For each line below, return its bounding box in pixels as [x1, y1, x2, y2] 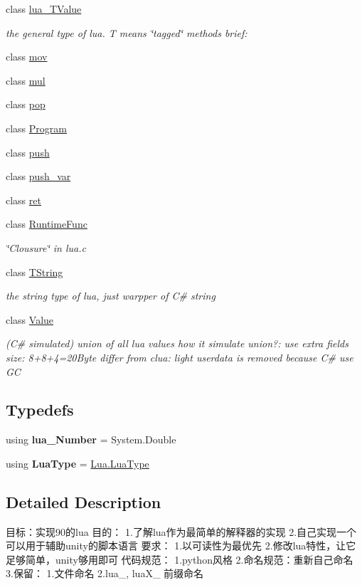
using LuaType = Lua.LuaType [6, 455, 149, 470]
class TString [6, 264, 63, 279]
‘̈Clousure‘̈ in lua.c [6, 240, 86, 255]
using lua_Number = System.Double [6, 432, 176, 447]
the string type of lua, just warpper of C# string [6, 288, 215, 303]
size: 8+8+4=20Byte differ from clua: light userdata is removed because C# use [6, 349, 353, 364]
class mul [6, 73, 46, 88]
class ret [6, 192, 41, 207]
